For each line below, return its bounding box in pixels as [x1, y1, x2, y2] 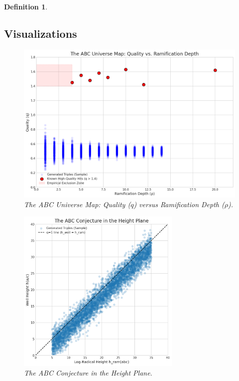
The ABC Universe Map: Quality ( [24, 199, 131, 210]
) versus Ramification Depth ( [133, 199, 225, 210]
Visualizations [4, 25, 77, 41]
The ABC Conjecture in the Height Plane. [24, 368, 152, 378]
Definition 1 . [4, 1, 48, 11]
